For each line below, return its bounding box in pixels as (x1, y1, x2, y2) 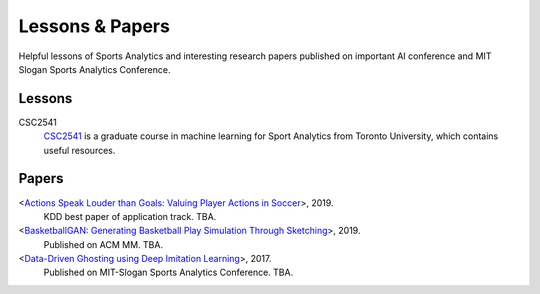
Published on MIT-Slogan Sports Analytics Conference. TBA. (43, 266, 294, 279)
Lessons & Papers (18, 15, 170, 37)
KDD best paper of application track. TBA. (43, 210, 217, 222)
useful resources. (43, 144, 116, 156)
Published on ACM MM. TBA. (43, 238, 164, 250)
